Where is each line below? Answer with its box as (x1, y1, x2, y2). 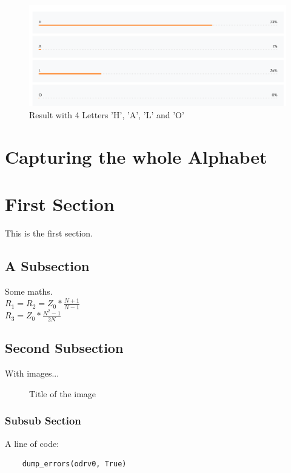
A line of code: (5, 437, 59, 449)
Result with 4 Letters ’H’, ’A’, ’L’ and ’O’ (29, 108, 184, 121)
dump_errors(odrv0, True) (22, 460, 127, 469)
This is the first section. (5, 226, 93, 239)
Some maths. (5, 284, 53, 297)
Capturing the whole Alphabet (5, 144, 267, 169)
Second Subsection (5, 338, 124, 357)
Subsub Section (5, 413, 81, 428)
